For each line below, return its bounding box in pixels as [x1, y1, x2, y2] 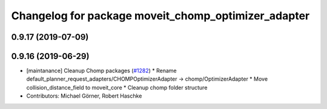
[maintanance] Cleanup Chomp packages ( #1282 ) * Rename [26, 67, 177, 75]
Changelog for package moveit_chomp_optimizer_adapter [11, 9, 310, 22]
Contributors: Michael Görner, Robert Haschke [26, 92, 142, 99]
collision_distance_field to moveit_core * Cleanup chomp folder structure [26, 84, 208, 91]
